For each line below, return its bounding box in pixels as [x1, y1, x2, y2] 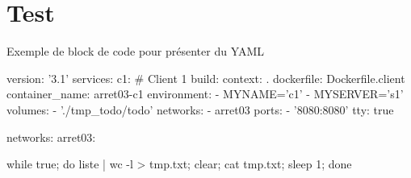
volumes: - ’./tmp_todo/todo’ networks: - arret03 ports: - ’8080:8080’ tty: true [6, 101, 394, 118]
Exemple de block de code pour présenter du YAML [6, 43, 265, 60]
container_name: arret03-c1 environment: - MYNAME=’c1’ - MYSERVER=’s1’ [6, 85, 404, 102]
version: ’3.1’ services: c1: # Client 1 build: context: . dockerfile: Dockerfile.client [6, 69, 405, 86]
